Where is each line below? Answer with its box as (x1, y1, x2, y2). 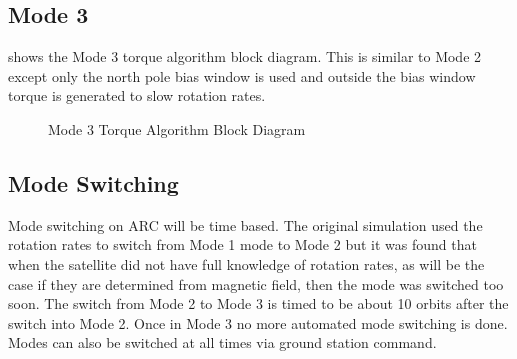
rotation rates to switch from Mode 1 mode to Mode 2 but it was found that (8, 234, 477, 255)
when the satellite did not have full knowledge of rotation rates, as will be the (8, 253, 485, 274)
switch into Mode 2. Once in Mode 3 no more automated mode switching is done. (8, 312, 508, 333)
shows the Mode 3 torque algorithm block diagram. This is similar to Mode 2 (8, 46, 482, 67)
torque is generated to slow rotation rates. (8, 85, 266, 106)
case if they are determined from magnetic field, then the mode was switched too (8, 273, 504, 294)
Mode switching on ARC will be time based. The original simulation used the (8, 214, 483, 235)
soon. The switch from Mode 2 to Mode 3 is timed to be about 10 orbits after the (8, 293, 509, 314)
